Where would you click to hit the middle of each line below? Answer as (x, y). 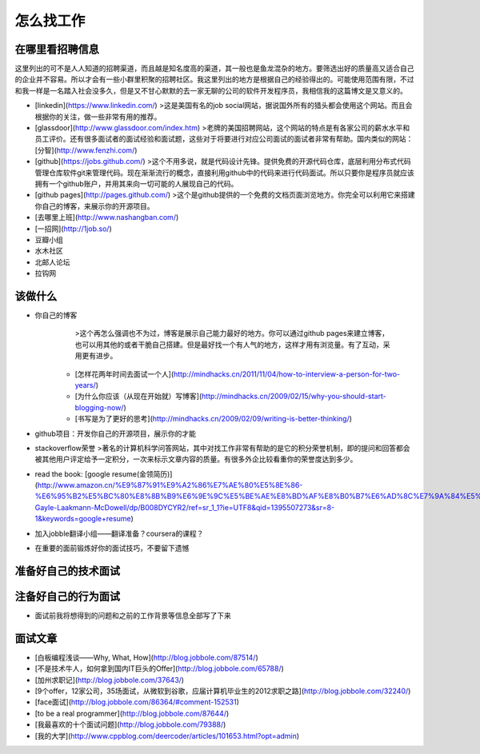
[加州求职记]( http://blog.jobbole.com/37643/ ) (109, 680)
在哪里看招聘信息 (57, 49)
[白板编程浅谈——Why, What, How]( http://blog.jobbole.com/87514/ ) (147, 657)
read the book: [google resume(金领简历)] (104, 474)
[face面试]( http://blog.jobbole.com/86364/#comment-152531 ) (137, 702)
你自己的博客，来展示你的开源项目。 (94, 206)
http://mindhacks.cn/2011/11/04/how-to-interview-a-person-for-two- (287, 374)
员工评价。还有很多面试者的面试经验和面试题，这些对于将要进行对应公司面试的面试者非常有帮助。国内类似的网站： (224, 139)
